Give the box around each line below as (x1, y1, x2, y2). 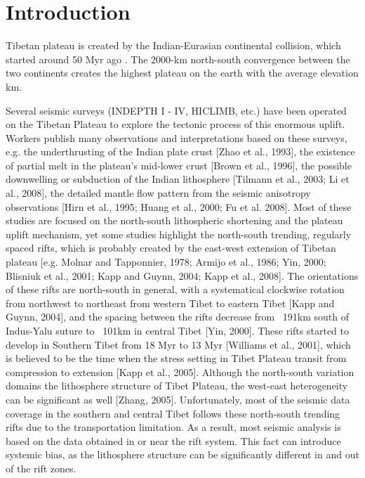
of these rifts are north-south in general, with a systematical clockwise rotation (6, 282, 345, 297)
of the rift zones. (6, 460, 77, 475)
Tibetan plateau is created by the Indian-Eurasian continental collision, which (6, 38, 341, 53)
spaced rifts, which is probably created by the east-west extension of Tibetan (6, 240, 336, 255)
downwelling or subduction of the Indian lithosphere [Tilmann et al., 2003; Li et (6, 172, 350, 186)
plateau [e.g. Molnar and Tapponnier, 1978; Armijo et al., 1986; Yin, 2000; (6, 254, 326, 269)
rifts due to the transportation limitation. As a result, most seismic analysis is (6, 420, 341, 434)
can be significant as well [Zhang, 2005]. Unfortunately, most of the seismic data (6, 392, 350, 406)
